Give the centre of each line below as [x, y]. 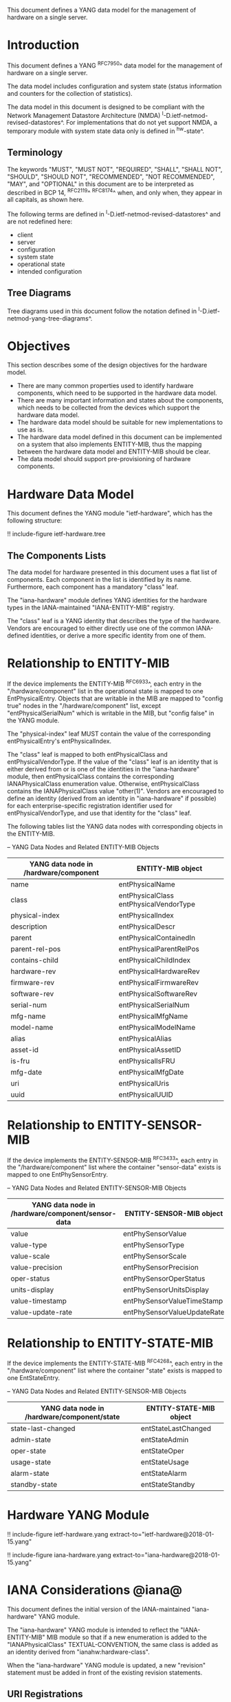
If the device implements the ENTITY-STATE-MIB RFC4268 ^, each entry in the [115, 1362]
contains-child [34, 960]
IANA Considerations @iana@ [95, 1590]
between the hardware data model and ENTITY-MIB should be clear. [114, 452]
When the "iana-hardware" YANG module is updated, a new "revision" [107, 1665]
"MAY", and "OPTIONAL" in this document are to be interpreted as [101, 184]
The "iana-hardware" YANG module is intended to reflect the [93, 1630]
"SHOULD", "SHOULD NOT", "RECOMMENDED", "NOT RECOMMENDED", [111, 176]
